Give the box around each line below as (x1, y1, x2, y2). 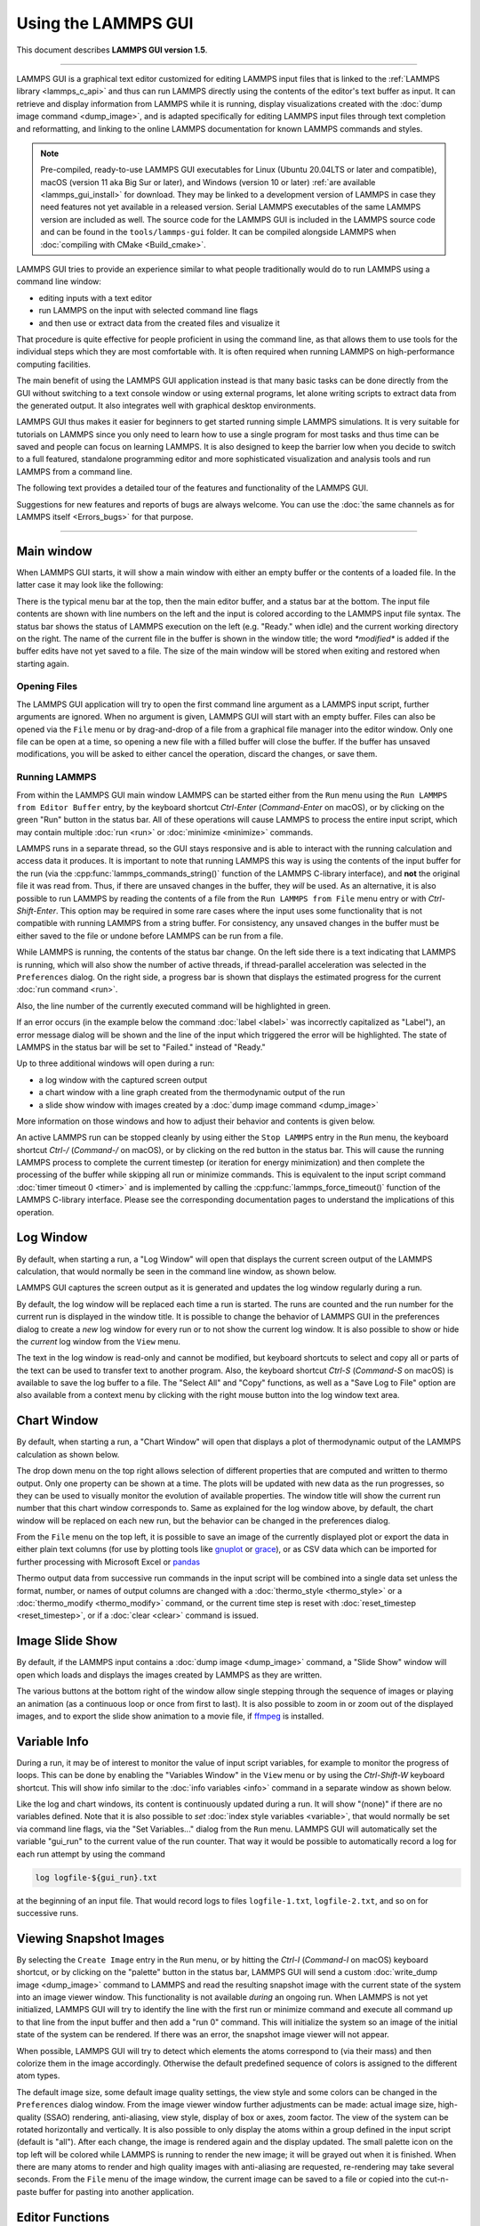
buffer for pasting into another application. (38, 2186, 195, 2197)
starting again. (16, 658, 70, 669)
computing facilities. (16, 359, 91, 370)
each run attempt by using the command (16, 1848, 166, 1859)
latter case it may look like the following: (16, 580, 164, 590)
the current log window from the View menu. (16, 1336, 181, 1346)
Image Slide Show (16, 1634, 118, 1649)
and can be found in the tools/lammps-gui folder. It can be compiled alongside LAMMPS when (40, 227, 396, 238)
